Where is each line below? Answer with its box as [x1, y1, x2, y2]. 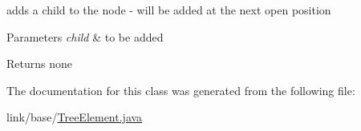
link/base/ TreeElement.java [6, 109, 143, 125]
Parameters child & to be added [6, 28, 164, 45]
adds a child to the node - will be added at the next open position [6, 2, 331, 18]
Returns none [6, 55, 72, 72]
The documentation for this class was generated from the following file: [6, 81, 355, 98]
